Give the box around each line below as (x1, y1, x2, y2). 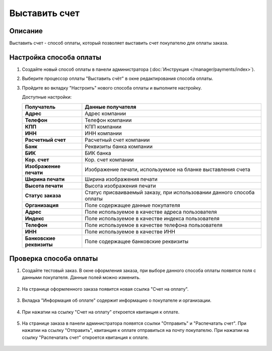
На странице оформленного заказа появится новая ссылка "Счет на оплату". (22, 286, 189, 292)
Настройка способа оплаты (9, 53, 102, 61)
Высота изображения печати (85, 182, 156, 189)
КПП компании (85, 123, 122, 130)
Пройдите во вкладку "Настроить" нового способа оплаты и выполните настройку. (22, 84, 202, 91)
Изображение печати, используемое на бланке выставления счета (85, 166, 250, 173)
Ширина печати (25, 175, 65, 183)
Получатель (25, 103, 55, 110)
